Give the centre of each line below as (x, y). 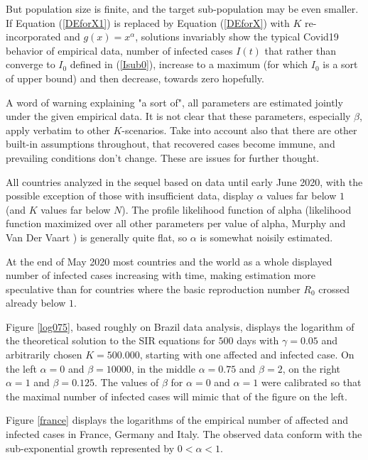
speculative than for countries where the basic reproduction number (153, 289)
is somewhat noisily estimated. (266, 237)
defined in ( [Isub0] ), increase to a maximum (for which (189, 64)
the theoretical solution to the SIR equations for (110, 340)
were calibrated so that (311, 382)
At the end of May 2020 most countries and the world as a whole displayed (169, 261)
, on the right (311, 368)
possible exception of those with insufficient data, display (130, 196)
